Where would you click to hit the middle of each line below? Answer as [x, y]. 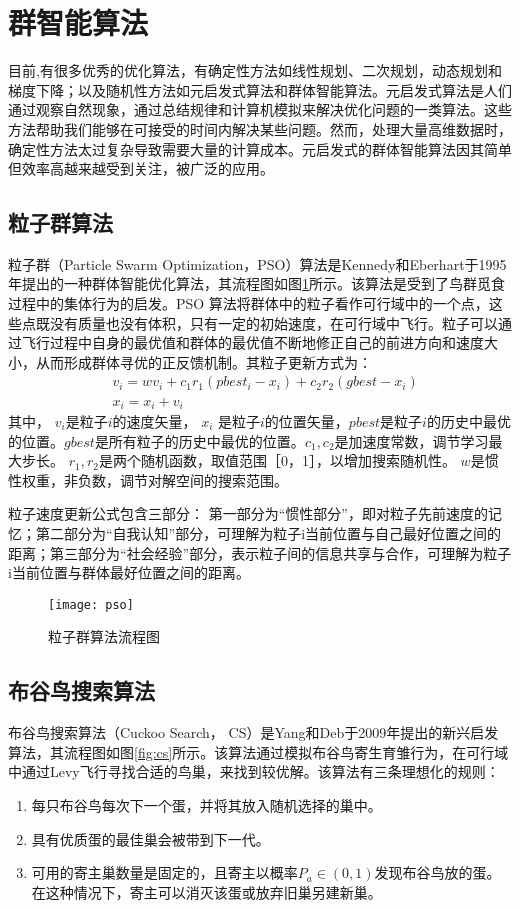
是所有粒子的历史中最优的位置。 [199, 440]
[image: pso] [91, 604]
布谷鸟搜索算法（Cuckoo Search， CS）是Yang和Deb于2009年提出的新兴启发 [253, 732]
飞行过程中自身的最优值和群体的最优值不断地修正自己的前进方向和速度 [252, 342]
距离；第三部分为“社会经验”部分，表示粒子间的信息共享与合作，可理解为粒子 [260, 552]
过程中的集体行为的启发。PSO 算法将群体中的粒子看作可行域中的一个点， [248, 303]
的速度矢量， [154, 420]
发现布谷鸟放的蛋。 [437, 872]
